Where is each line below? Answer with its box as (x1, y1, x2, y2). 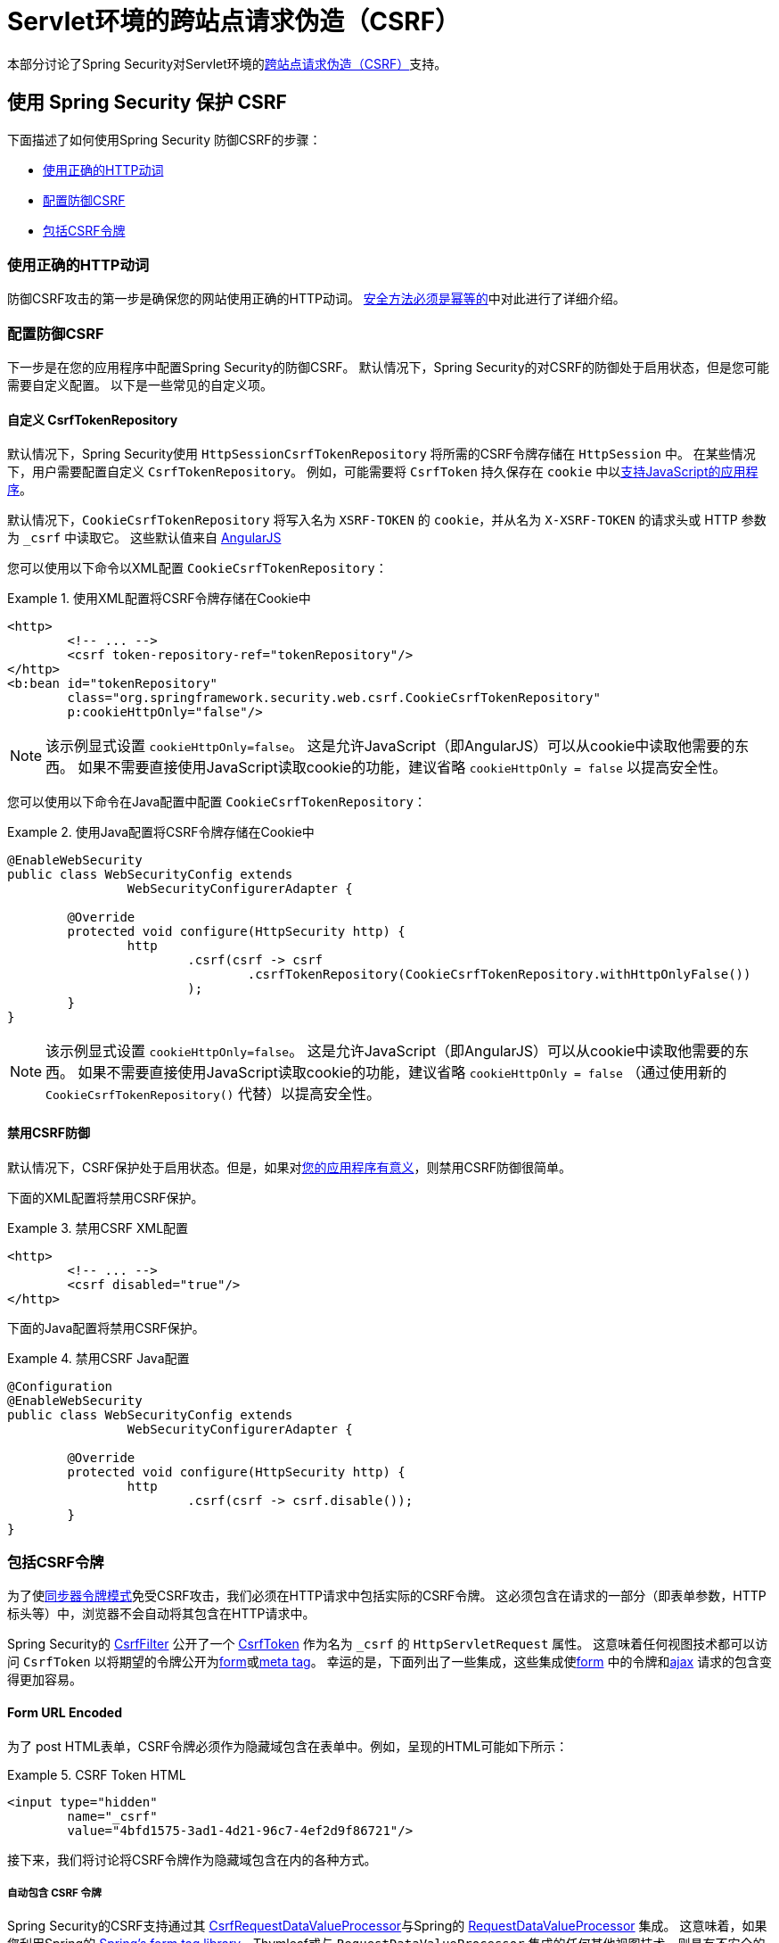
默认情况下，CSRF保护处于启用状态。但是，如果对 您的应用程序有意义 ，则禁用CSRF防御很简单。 (7, 1159, 571, 1175)
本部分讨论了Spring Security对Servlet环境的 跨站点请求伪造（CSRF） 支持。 (7, 55, 447, 71)
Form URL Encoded (7, 1704, 123, 1720)
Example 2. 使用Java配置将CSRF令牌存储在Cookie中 (7, 824, 315, 840)
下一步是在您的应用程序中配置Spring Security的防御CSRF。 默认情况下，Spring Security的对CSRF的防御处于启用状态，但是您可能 (7, 360, 770, 376)
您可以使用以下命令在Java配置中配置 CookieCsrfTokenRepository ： (7, 794, 426, 810)
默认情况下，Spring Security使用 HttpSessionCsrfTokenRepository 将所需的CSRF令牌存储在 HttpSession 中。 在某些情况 (7, 446, 756, 462)
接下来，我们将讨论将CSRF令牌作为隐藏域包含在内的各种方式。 (7, 1851, 377, 1867)
